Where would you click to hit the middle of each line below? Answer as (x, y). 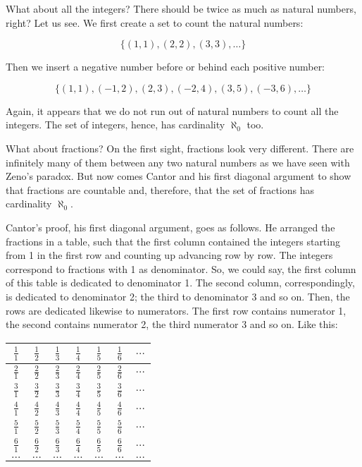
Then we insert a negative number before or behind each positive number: (166, 67)
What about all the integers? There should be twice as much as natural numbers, (181, 8)
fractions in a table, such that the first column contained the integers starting (173, 241)
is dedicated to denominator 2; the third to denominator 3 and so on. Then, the (178, 296)
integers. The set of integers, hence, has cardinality (116, 125)
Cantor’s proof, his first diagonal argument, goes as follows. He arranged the (170, 227)
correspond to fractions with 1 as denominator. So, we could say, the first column (181, 268)
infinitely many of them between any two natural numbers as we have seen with (178, 162)
